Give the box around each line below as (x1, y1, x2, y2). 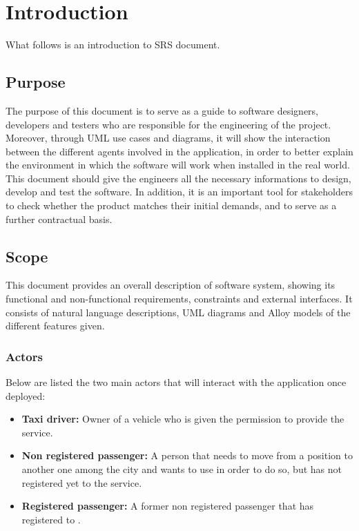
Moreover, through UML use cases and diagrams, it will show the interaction (6, 131, 331, 145)
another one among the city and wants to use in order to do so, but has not (21, 462, 342, 476)
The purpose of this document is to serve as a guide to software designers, (6, 103, 318, 117)
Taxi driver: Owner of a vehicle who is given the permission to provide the (21, 412, 345, 426)
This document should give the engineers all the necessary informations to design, (6, 171, 351, 185)
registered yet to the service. (21, 475, 142, 490)
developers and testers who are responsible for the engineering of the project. (6, 117, 331, 131)
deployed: (6, 388, 46, 403)
